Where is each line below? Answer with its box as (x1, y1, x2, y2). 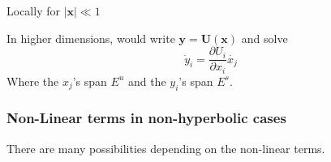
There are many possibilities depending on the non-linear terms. (6, 139, 325, 156)
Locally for (6, 2, 60, 19)
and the (127, 72, 166, 89)
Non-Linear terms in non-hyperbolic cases (6, 108, 286, 128)
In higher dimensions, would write (6, 29, 175, 46)
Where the (6, 72, 59, 89)
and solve (241, 29, 288, 46)
